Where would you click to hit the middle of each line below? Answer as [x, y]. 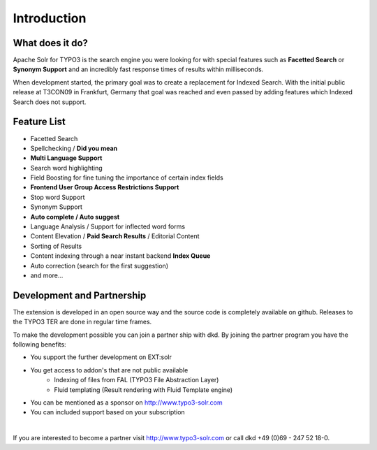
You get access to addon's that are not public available [109, 370]
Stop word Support [58, 197]
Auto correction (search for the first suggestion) [99, 266]
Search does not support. [50, 102]
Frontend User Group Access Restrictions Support [105, 187]
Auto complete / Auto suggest [75, 217]
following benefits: [39, 344]
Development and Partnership [80, 295]
